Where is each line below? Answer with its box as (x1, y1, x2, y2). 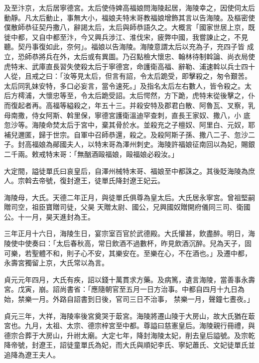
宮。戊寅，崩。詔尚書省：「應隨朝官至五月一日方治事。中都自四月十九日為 (4, 284, 245, 294)
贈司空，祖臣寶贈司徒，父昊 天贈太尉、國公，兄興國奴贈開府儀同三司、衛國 (4, 202, 251, 212)
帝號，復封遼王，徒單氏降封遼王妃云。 (38, 175, 164, 186)
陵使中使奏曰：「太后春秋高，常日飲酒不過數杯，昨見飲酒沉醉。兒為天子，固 (4, 238, 252, 248)
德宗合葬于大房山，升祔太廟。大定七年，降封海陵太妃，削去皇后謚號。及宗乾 (4, 330, 255, 340)
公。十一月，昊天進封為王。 (4, 211, 95, 222)
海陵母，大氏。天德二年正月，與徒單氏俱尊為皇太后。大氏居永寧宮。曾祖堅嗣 (4, 192, 255, 202)
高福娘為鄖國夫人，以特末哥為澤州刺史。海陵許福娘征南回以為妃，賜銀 (24, 139, 255, 149)
